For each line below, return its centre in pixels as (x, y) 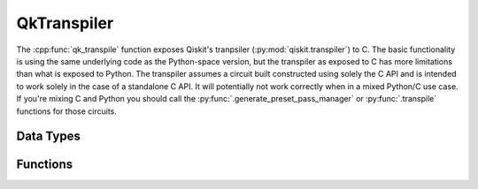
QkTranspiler (65, 23)
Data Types (49, 136)
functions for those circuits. (66, 111)
